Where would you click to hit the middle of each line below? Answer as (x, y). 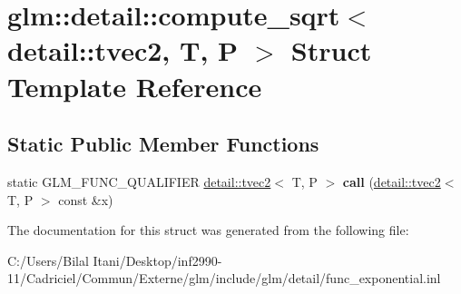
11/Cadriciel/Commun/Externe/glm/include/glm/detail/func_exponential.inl (224, 278)
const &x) (86, 199)
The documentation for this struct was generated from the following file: (208, 230)
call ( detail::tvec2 (392, 181)
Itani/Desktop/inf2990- (157, 260)
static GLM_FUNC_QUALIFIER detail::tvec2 (139, 181)
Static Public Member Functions (163, 144)
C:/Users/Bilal (48, 260)
